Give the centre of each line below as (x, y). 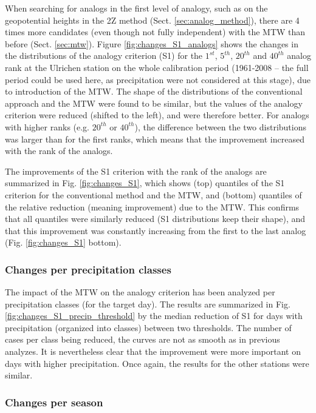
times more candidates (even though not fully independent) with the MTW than (155, 32)
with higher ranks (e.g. (47, 126)
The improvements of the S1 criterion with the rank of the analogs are (136, 171)
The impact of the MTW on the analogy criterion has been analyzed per (140, 292)
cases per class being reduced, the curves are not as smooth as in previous (143, 339)
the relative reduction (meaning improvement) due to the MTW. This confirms (152, 207)
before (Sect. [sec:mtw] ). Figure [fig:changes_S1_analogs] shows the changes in (152, 43)
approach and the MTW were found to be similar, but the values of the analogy (154, 103)
